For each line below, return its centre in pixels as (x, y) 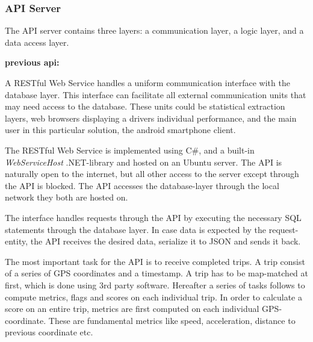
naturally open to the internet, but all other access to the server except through (152, 174)
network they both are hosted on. (67, 197)
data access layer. (37, 42)
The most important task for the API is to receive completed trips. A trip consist (155, 261)
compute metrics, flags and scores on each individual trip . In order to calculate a (153, 297)
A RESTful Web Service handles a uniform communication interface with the (147, 82)
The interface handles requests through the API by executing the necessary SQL (153, 217)
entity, (17, 241)
